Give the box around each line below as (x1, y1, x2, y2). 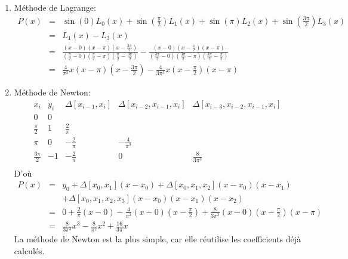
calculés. (14, 245, 45, 257)
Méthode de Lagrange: (14, 1, 96, 13)
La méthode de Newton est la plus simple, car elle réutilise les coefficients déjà (14, 233, 301, 245)
